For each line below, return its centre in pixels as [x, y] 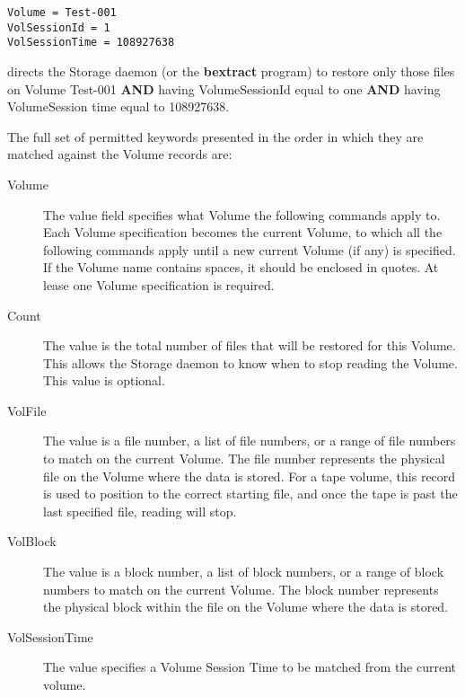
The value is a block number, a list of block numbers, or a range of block [244, 572]
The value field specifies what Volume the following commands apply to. [242, 214]
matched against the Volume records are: [120, 154]
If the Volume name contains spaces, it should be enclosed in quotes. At [241, 267]
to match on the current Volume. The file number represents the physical [244, 459]
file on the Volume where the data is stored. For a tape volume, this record [250, 476]
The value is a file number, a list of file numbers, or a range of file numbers [250, 441]
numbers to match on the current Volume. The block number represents [241, 589]
